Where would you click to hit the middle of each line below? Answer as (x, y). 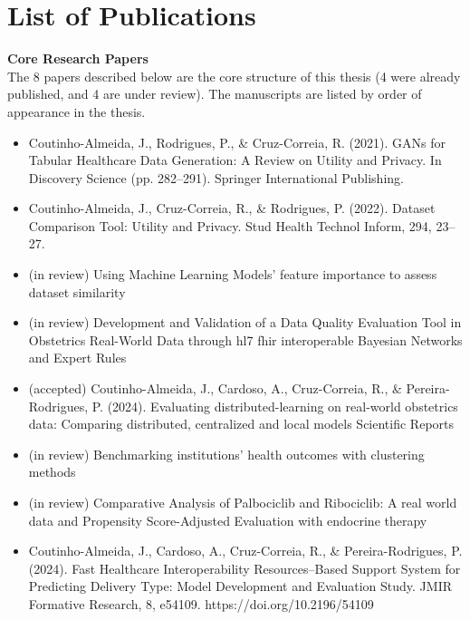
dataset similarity (77, 291)
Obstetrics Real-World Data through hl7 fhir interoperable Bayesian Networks (245, 339)
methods (52, 472)
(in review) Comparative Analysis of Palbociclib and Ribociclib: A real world (243, 502)
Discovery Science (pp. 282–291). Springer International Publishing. (216, 177)
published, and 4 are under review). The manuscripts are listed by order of (215, 94)
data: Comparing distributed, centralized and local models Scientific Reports (241, 424)
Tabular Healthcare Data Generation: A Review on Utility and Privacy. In (235, 160)
